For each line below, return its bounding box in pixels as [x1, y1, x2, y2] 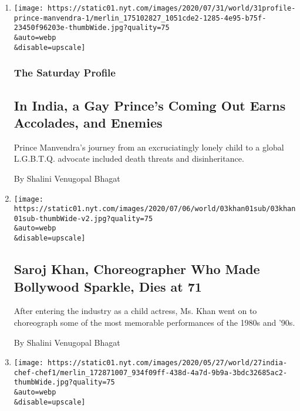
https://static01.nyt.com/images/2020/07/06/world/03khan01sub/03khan [14, 205, 296, 213]
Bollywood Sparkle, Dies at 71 [14, 277, 202, 295]
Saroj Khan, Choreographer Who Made [14, 260, 260, 278]
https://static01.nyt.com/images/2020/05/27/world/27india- [48, 359, 288, 367]
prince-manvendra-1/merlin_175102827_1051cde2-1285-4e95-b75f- [14, 14, 267, 22]
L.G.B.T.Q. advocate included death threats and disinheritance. [14, 152, 244, 165]
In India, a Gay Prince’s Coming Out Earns [14, 96, 286, 114]
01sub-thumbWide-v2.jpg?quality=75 [14, 214, 153, 223]
